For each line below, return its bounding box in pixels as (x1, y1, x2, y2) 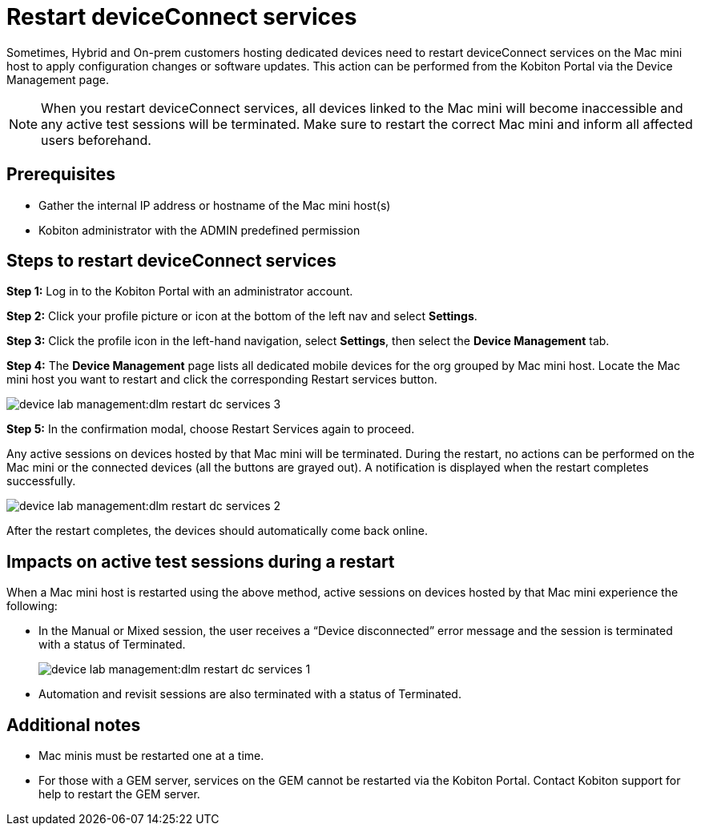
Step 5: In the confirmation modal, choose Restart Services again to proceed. (6, 422, 415, 436)
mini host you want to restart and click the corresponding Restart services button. (6, 372, 437, 387)
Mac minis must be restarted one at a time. (38, 749, 264, 763)
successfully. (6, 474, 76, 488)
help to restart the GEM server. (38, 787, 200, 802)
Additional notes (6, 714, 141, 735)
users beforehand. (41, 131, 151, 148)
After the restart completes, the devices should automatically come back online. (6, 524, 428, 538)
